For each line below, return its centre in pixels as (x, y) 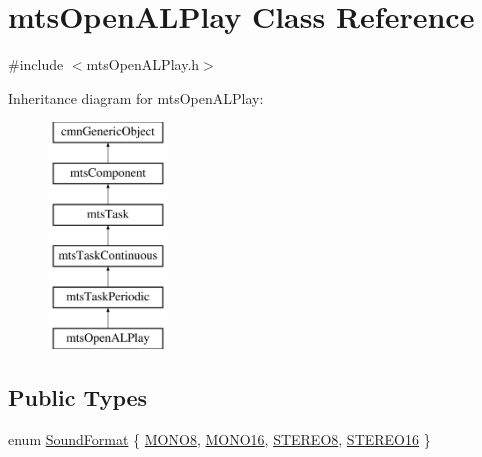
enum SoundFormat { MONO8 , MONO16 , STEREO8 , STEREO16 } (219, 438)
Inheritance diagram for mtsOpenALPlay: (136, 97)
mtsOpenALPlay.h (143, 64)
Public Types (78, 397)
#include (36, 64)
